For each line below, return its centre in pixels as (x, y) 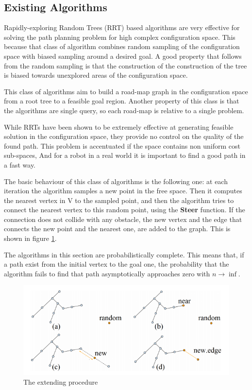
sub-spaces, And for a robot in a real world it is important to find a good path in (125, 155)
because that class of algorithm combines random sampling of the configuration (122, 46)
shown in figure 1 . (30, 238)
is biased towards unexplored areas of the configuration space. (96, 75)
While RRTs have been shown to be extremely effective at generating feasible (119, 127)
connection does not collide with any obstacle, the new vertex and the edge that (123, 219)
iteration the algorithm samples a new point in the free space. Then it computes (123, 191)
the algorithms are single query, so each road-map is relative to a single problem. (124, 110)
